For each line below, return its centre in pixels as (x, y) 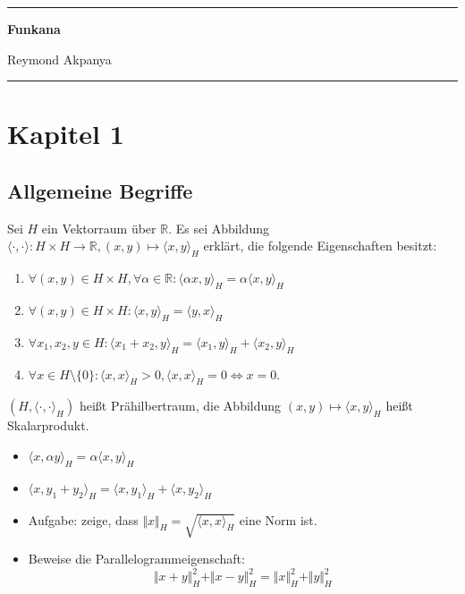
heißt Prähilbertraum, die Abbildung (180, 406)
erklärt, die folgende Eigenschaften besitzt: (320, 246)
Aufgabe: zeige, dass (83, 519)
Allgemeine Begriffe (100, 190)
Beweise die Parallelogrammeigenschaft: (136, 559)
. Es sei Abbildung (219, 228)
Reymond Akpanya (59, 59)
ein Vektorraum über (99, 228)
